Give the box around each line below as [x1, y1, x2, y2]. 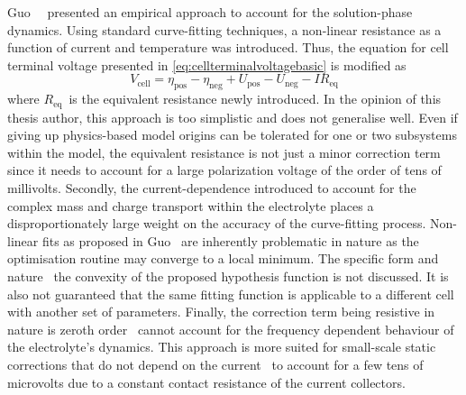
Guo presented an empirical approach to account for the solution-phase [7, 3, 413, 21]
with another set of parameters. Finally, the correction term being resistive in [7, 302, 435, 321]
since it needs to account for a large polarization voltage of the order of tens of [7, 161, 442, 179]
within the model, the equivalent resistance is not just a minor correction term [7, 142, 441, 161]
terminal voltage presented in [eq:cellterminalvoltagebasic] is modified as [7, 55, 407, 74]
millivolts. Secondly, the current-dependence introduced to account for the [7, 179, 416, 197]
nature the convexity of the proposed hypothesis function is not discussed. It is [7, 266, 449, 285]
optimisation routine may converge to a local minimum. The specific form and [7, 249, 439, 268]
